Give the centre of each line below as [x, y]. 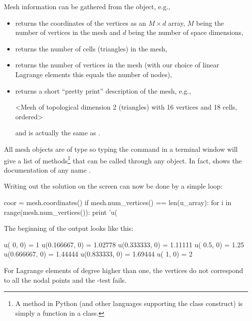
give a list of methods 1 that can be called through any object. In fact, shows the [123, 160]
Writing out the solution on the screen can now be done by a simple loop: [113, 186]
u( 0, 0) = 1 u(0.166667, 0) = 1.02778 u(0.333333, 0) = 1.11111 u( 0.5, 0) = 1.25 [124, 244]
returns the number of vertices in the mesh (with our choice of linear [117, 65]
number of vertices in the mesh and [68, 32]
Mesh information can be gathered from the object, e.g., [87, 6]
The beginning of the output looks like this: [69, 228]
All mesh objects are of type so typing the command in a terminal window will [121, 149]
